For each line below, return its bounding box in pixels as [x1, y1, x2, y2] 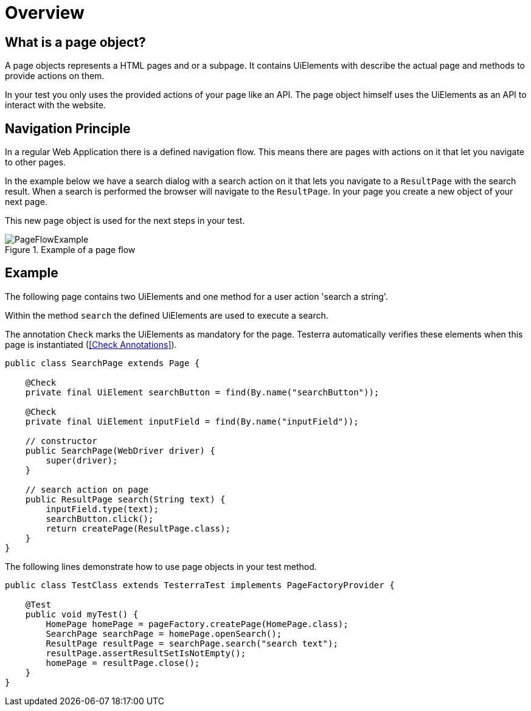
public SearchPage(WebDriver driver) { [25, 445, 215, 456]
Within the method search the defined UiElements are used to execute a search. [5, 310, 328, 321]
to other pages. [5, 157, 66, 168]
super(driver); [46, 455, 118, 465]
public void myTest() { [25, 609, 139, 619]
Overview [5, 2, 85, 23]
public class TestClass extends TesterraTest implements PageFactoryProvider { [5, 580, 395, 590]
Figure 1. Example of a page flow [5, 245, 136, 255]
